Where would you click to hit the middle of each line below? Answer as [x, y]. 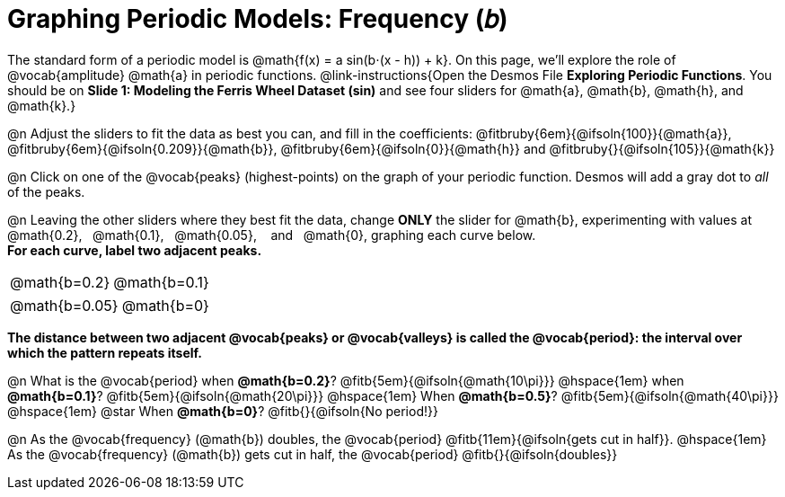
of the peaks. [46, 191]
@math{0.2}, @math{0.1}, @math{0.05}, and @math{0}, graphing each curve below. [272, 235]
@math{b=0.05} [64, 305]
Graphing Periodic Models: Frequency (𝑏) [258, 19]
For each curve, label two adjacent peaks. [135, 250]
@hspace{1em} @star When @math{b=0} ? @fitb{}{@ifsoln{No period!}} [223, 411]
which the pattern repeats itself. [105, 352]
